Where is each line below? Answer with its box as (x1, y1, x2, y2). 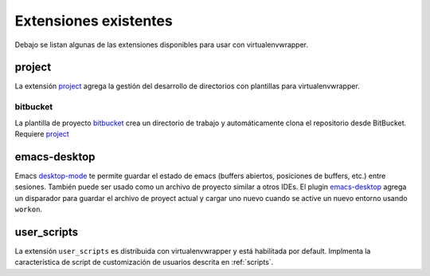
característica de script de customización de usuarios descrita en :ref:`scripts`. (14, 258, 274, 267)
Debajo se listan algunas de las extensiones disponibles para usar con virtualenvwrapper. (14, 40, 309, 49)
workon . (14, 204, 43, 215)
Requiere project (14, 128, 69, 139)
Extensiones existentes (14, 12, 173, 30)
